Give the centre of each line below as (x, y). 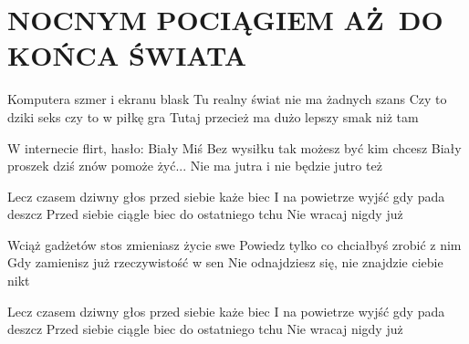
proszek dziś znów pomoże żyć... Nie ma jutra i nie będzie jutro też (195, 166)
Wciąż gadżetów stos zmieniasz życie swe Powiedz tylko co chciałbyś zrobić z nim (234, 244)
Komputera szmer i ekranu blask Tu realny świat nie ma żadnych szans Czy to (227, 99)
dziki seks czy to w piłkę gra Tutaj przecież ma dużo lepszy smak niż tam (213, 116)
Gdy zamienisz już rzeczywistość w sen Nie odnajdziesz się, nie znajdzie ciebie (225, 262)
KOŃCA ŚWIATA (127, 55)
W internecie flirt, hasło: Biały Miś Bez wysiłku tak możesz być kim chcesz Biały (234, 147)
